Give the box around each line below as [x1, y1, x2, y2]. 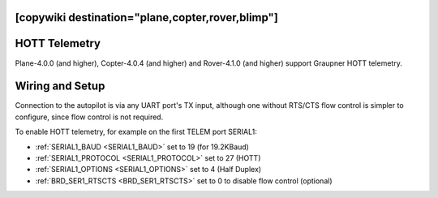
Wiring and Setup [15, 80, 105, 93]
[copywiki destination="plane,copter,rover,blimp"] [15, 11, 279, 24]
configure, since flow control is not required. [15, 112, 164, 122]
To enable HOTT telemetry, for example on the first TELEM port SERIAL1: [15, 127, 257, 137]
